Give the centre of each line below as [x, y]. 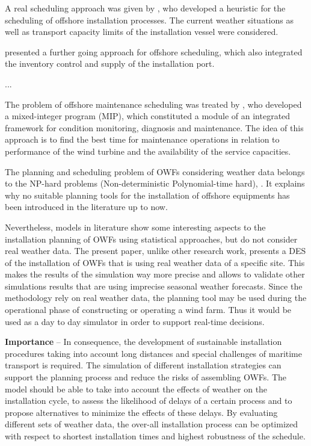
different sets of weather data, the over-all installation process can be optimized [152, 424]
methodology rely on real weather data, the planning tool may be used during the [156, 298]
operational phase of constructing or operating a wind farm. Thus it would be [148, 310]
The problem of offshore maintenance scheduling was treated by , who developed [153, 104]
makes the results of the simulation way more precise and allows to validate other [155, 274]
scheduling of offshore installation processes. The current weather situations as [149, 20]
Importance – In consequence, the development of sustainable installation [143, 342]
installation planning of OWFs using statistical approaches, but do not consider [151, 239]
